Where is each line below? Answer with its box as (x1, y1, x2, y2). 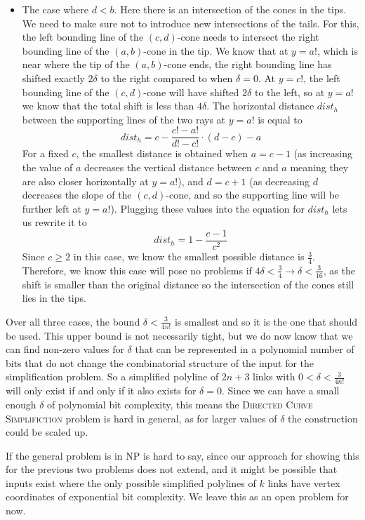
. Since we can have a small (221, 383, 340, 398)
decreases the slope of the (22, 187, 132, 202)
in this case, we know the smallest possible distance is (73, 249, 305, 264)
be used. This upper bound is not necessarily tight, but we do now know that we (6, 328, 353, 342)
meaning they (290, 160, 349, 174)
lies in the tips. (22, 291, 86, 305)
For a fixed (22, 146, 69, 161)
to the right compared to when (100, 70, 233, 85)
